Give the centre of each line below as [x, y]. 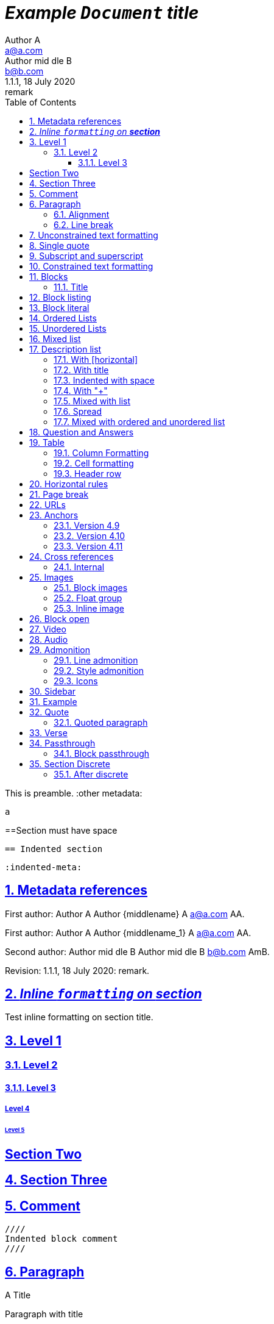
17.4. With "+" [81, 390]
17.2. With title [81, 370]
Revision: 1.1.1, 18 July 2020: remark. [77, 970]
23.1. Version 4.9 [87, 525]
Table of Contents [41, 102]
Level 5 [15, 1130]
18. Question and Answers [82, 432]
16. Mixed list [55, 338]
